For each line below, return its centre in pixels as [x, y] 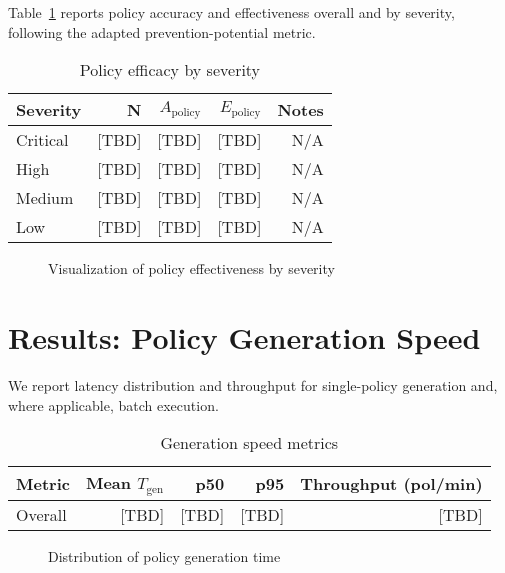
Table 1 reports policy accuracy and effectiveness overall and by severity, [231, 12]
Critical [42, 140]
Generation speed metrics [249, 443]
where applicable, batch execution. [113, 404]
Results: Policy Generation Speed [244, 336]
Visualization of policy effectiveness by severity [191, 268]
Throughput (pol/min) [391, 484]
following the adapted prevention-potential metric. [162, 31]
